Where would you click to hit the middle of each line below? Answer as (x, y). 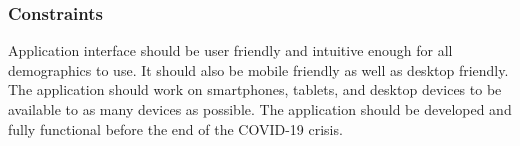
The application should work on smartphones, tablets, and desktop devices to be (255, 89)
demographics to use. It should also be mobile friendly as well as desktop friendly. (258, 69)
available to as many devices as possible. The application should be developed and (260, 109)
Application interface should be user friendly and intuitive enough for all (230, 50)
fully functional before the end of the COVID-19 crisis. (175, 128)
